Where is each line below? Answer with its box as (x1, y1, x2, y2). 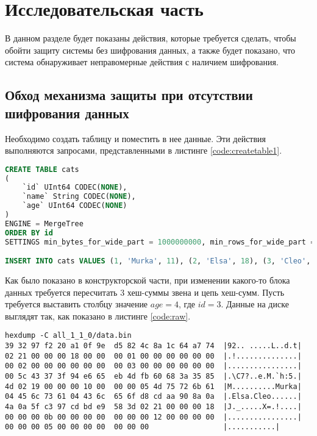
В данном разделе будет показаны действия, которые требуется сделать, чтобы (5, 32, 296, 45)
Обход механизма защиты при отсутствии (5, 85, 253, 104)
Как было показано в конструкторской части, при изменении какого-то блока (5, 274, 290, 287)
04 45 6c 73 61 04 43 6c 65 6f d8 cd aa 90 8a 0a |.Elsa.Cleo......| (5, 392, 302, 401)
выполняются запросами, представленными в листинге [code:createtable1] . (5, 144, 282, 157)
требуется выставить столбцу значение (5, 298, 148, 310)
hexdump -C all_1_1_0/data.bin (5, 331, 132, 340)
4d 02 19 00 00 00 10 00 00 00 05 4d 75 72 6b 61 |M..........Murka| (5, 382, 302, 391)
